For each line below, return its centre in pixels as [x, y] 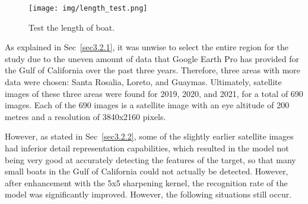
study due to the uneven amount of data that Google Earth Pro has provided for [152, 58]
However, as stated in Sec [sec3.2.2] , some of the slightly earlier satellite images [149, 136]
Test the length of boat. [72, 27]
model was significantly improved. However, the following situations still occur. [148, 194]
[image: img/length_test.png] [88, 8]
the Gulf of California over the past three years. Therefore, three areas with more [153, 70]
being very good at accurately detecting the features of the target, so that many [150, 159]
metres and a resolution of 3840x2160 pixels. [85, 116]
